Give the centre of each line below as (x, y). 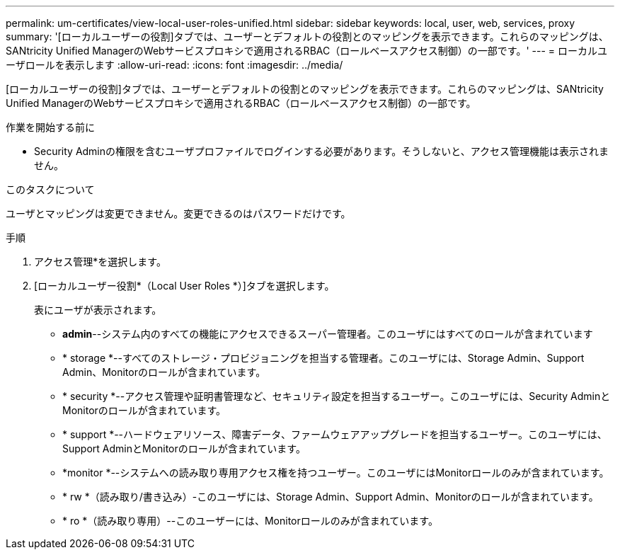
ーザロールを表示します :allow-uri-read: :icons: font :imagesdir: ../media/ (174, 65)
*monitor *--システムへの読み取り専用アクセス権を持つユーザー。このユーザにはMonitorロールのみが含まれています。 (336, 473)
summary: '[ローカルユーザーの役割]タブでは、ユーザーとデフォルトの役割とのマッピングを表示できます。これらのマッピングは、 (307, 36)
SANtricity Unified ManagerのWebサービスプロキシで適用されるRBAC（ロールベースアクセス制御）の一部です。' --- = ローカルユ (306, 51)
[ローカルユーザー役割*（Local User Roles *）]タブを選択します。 (184, 286)
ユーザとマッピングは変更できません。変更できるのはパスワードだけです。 (178, 213)
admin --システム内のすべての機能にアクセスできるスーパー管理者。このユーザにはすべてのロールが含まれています (328, 334)
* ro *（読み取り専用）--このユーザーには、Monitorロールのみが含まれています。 (250, 521)
